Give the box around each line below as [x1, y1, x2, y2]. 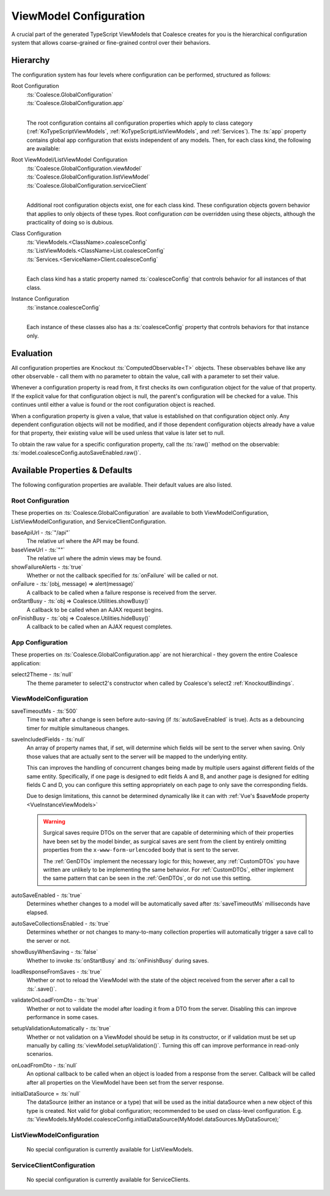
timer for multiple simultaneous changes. [26, 725, 130, 732]
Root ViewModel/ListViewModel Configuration [11, 156, 128, 163]
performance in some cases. [26, 1013, 99, 1021]
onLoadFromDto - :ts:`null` [11, 1061, 78, 1069]
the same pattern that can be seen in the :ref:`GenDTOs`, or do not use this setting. [43, 874, 252, 882]
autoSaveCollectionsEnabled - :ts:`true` [11, 920, 110, 927]
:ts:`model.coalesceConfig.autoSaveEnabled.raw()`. [11, 449, 141, 457]
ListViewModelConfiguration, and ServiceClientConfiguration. [11, 517, 167, 525]
